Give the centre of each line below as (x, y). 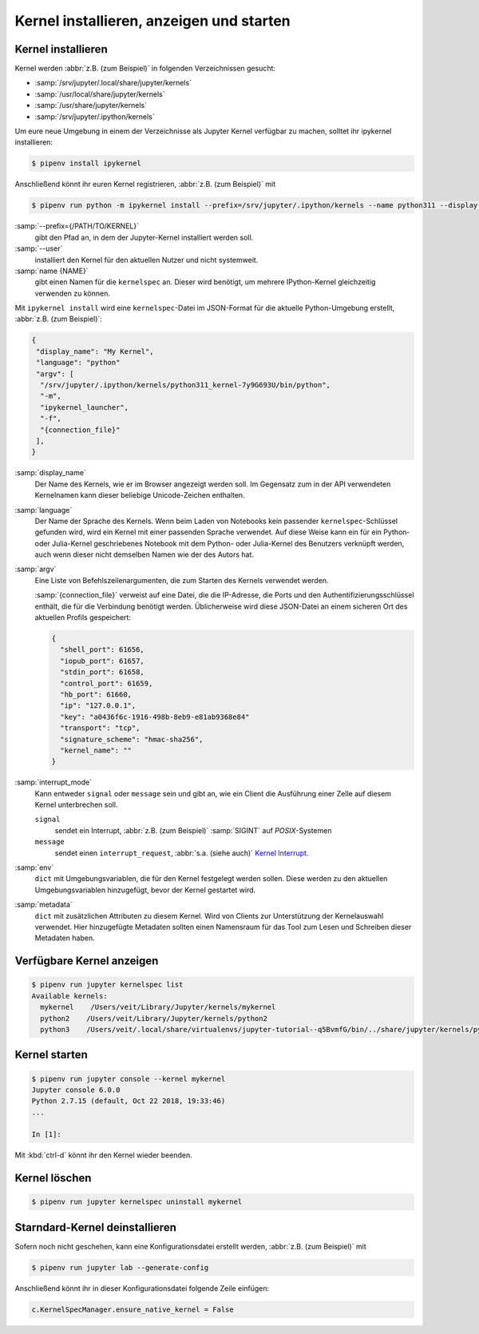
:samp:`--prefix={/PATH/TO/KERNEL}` (77, 226)
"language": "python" (78, 363)
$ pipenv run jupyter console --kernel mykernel (129, 1079)
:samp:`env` (34, 867)
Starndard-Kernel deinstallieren (96, 1227)
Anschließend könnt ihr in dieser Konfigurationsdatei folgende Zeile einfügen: (142, 1288)
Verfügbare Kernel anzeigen (87, 961)
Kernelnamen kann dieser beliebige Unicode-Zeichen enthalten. (140, 495)
